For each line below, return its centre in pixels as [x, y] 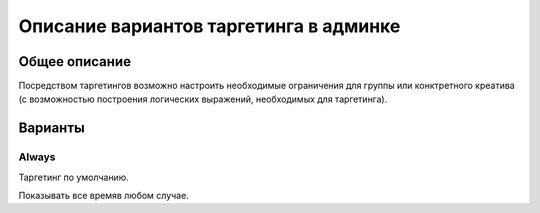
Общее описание [75, 61]
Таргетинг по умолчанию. [73, 177]
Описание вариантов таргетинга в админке [209, 26]
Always [37, 157]
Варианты [51, 128]
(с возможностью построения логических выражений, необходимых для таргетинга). [203, 99]
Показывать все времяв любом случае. [103, 195]
